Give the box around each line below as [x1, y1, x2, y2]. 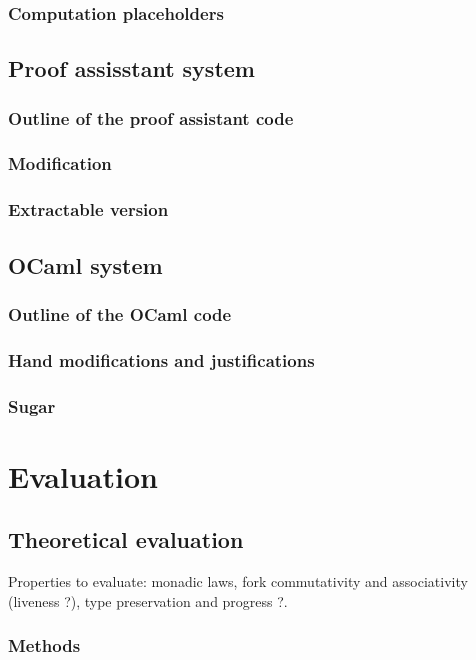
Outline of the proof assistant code [8, 105, 294, 130]
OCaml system [8, 249, 163, 280]
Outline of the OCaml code [8, 301, 232, 326]
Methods [8, 633, 81, 658]
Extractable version [8, 197, 169, 222]
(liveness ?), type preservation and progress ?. [8, 590, 288, 611]
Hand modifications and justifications [8, 347, 315, 372]
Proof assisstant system [8, 53, 255, 84]
